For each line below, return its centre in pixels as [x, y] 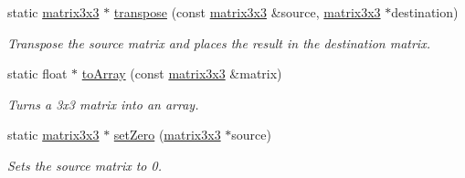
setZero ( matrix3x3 [167, 135]
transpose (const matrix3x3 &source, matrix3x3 [247, 12]
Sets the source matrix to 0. [85, 165]
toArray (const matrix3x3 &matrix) [182, 73]
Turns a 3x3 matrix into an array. [103, 104]
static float [37, 73]
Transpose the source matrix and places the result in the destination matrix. [219, 42]
